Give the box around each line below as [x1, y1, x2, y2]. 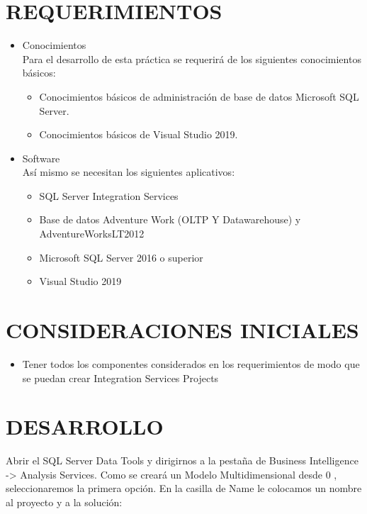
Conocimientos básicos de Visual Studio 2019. [39, 127, 238, 142]
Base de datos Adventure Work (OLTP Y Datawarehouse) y [39, 212, 301, 227]
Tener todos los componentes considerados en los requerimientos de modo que [22, 356, 360, 371]
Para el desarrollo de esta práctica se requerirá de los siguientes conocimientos [22, 51, 361, 66]
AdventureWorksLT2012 [39, 226, 145, 241]
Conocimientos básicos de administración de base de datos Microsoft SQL [39, 89, 359, 104]
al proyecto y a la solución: [6, 495, 123, 510]
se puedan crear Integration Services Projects [22, 370, 219, 385]
